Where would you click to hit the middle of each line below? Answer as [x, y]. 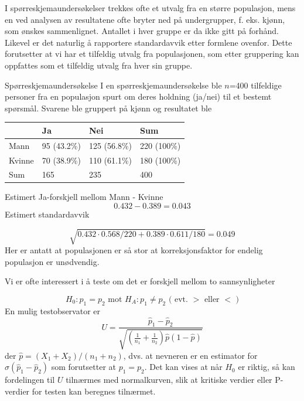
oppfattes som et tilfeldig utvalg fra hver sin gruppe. [99, 65]
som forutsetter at [84, 367]
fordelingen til [30, 380]
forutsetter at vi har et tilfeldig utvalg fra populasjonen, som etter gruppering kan [152, 54]
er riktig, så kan [267, 367]
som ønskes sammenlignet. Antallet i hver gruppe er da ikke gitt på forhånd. [142, 31]
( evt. [178, 299]
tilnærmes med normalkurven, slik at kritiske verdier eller [169, 380]
